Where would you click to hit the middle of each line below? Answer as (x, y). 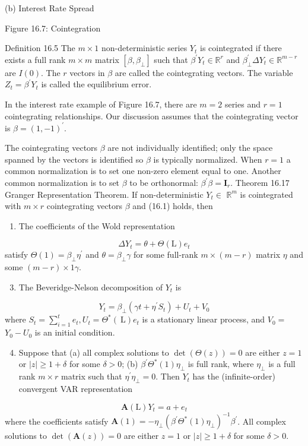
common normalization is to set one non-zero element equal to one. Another (143, 171)
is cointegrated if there (241, 48)
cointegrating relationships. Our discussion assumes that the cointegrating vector (152, 116)
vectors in (87, 72)
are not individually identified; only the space (190, 148)
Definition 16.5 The (40, 48)
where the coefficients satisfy (57, 421)
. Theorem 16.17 (260, 183)
